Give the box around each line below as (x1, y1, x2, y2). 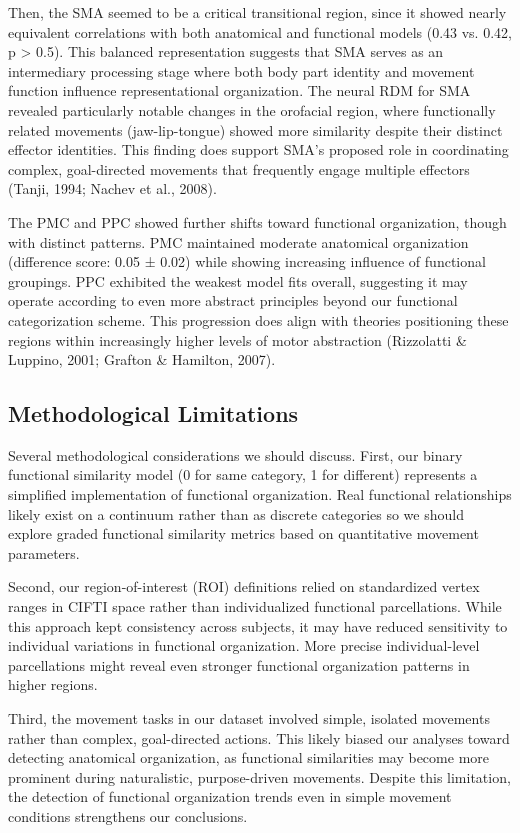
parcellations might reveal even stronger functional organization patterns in (8, 654, 470, 675)
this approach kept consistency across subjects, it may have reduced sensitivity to (8, 615, 508, 636)
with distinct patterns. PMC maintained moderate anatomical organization (8, 231, 469, 252)
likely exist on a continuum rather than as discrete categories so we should (8, 503, 464, 524)
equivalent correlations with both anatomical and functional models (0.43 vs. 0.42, (8, 21, 512, 42)
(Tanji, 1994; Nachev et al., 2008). (8, 178, 217, 199)
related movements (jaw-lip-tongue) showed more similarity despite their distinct (8, 119, 503, 140)
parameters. (8, 542, 80, 563)
